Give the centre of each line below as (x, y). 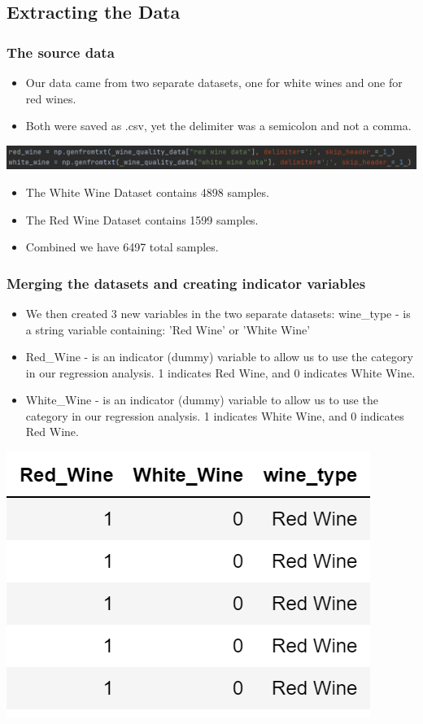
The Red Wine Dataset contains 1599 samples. (142, 219)
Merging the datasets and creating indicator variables (186, 283)
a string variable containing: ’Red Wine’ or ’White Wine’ (168, 329)
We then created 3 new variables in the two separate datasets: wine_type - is (218, 313)
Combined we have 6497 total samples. (122, 247)
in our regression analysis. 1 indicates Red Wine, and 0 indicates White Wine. (220, 372)
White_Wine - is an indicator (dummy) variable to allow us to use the (202, 400)
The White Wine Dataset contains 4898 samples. (147, 192)
